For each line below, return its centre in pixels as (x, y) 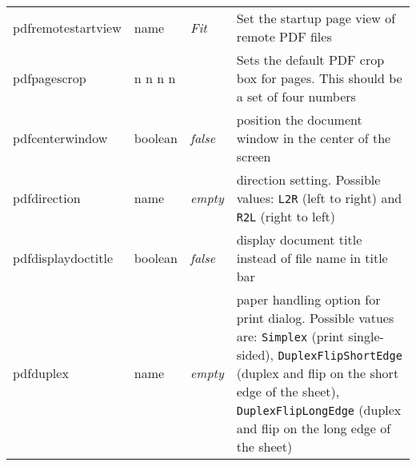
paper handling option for (308, 299)
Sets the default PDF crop (310, 60)
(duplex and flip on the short (318, 373)
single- (366, 336)
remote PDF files (284, 36)
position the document (299, 119)
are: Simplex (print (290, 336)
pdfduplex (41, 373)
